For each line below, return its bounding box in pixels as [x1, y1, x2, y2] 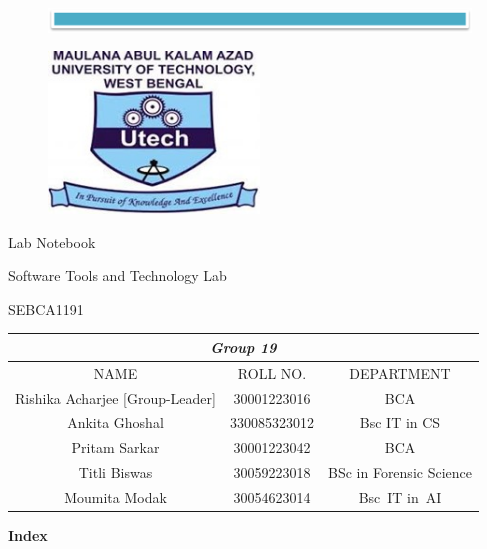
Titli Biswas [78, 462, 153, 483]
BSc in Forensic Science [327, 462, 472, 483]
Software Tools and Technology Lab [8, 265, 227, 286]
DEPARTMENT [349, 362, 451, 383]
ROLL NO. [237, 362, 307, 383]
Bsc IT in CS [359, 412, 441, 433]
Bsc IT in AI [358, 486, 442, 507]
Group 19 [210, 336, 277, 357]
